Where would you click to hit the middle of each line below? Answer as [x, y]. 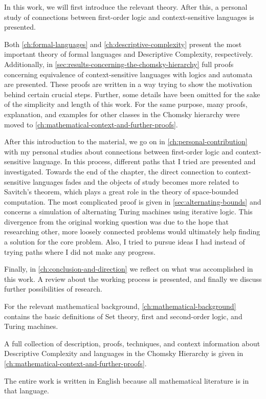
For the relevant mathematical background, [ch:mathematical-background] [120, 306]
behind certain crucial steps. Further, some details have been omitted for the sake [132, 94]
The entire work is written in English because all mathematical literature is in [127, 380]
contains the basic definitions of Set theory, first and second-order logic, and [123, 316]
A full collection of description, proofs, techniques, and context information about [132, 343]
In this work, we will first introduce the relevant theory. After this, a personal [126, 7]
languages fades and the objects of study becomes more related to [136, 181]
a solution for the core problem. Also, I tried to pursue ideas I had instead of [125, 242]
